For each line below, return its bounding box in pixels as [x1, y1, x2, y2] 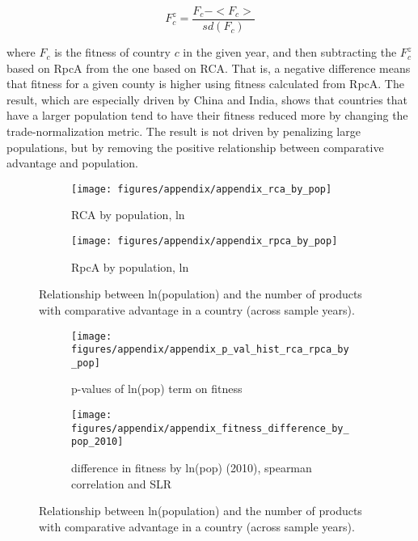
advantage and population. [6, 154, 138, 171]
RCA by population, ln [71, 206, 185, 223]
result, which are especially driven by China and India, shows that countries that [6, 91, 408, 108]
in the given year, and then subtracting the [183, 44, 397, 61]
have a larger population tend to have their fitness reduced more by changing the [6, 107, 408, 124]
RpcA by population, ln [71, 258, 189, 275]
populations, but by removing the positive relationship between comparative [6, 138, 384, 155]
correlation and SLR [71, 475, 172, 492]
